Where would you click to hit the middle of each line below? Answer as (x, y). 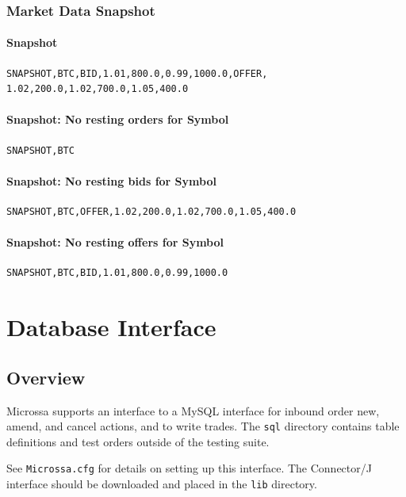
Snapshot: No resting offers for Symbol (115, 242)
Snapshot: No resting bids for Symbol (111, 180)
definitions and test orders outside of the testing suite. (138, 441)
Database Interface (111, 327)
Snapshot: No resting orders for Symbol (118, 119)
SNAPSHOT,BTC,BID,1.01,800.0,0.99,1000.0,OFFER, (137, 73)
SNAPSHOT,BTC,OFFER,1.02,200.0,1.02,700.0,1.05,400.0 (151, 212)
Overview (46, 377)
